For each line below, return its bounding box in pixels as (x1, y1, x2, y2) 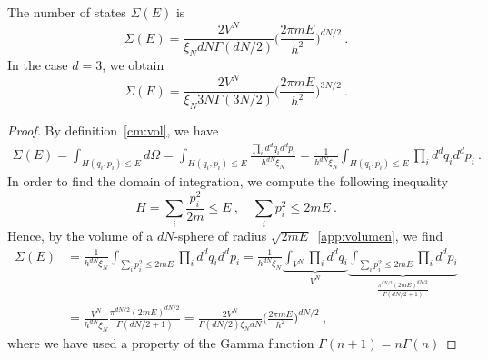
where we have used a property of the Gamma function (7, 333, 314, 352)
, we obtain (102, 55, 164, 74)
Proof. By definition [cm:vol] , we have (7, 120, 219, 139)
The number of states (7, 3, 126, 21)
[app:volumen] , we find (317, 226, 443, 245)
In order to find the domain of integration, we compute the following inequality (7, 172, 449, 191)
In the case (7, 55, 68, 74)
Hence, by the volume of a (7, 226, 154, 245)
